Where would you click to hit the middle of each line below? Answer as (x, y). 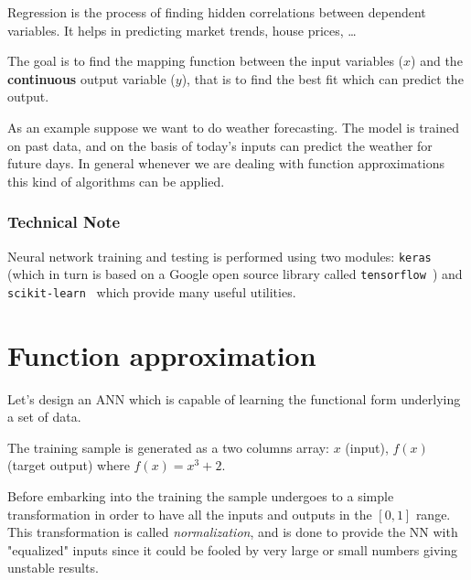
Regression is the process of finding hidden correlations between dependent (217, 12)
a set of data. (44, 417)
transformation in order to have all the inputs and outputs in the (190, 514)
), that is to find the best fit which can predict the (322, 78)
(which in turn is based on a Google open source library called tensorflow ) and (235, 274)
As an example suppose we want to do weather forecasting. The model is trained (233, 127)
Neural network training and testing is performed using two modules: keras (219, 256)
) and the (437, 61)
